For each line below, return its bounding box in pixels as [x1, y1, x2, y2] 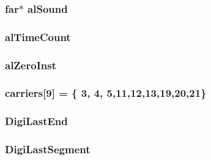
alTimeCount [5, 29, 71, 44]
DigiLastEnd [5, 113, 68, 129]
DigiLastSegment [5, 142, 91, 157]
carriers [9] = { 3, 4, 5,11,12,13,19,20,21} [5, 85, 207, 101]
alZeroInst [5, 57, 56, 72]
